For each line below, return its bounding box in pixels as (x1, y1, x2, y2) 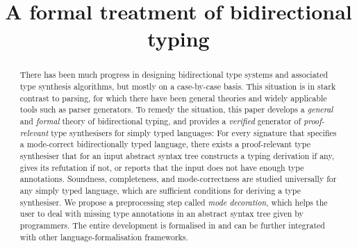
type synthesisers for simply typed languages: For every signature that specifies (51, 126, 337, 138)
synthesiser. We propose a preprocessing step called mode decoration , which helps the (19, 196, 328, 208)
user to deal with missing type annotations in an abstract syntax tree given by (19, 208, 304, 220)
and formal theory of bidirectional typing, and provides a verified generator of (19, 115, 301, 126)
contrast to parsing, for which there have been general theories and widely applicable (19, 92, 327, 104)
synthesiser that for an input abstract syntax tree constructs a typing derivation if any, (19, 149, 334, 161)
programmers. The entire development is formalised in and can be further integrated (19, 219, 325, 231)
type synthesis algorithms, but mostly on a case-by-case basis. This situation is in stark (19, 81, 336, 92)
